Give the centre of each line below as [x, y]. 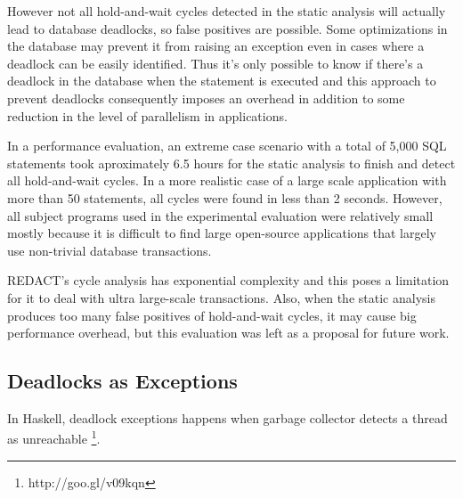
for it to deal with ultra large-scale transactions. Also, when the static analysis [221, 297]
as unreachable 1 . [54, 437]
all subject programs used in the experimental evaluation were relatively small [220, 215]
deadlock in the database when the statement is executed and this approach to [222, 81]
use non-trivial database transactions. [110, 250]
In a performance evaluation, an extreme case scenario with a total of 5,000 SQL [227, 146]
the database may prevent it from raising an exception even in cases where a [216, 46]
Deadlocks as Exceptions [122, 381]
